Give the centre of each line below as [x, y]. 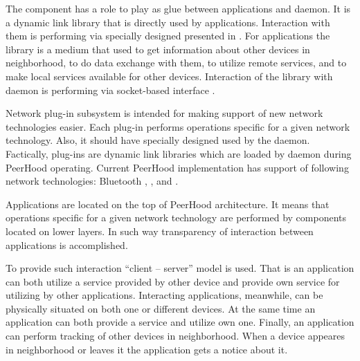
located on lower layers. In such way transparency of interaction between [160, 231]
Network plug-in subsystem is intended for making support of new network [164, 113]
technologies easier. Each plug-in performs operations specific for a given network [178, 126]
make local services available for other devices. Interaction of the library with [169, 76]
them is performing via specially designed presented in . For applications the [168, 36]
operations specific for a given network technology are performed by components [176, 217]
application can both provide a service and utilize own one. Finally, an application [180, 322]
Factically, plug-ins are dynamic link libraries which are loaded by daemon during [179, 153]
